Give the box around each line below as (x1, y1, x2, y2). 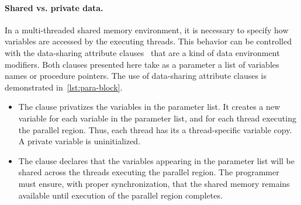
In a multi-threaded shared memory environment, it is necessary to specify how (5, 23, 289, 36)
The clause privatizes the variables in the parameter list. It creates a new (18, 100, 281, 113)
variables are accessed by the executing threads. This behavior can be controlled (5, 35, 292, 47)
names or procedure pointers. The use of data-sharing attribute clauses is (5, 70, 267, 82)
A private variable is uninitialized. (18, 135, 141, 147)
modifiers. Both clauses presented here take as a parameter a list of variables (5, 58, 279, 70)
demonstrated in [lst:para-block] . (5, 81, 123, 93)
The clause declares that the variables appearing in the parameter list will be (18, 154, 295, 166)
